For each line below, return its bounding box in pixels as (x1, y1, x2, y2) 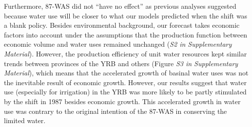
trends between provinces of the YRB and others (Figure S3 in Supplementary (4, 58, 238, 68)
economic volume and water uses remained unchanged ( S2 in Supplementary (4, 39, 232, 49)
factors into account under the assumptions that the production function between (4, 29, 248, 39)
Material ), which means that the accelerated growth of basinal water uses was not (4, 68, 249, 78)
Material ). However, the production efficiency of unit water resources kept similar (4, 48, 247, 58)
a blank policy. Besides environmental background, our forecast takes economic (4, 20, 240, 30)
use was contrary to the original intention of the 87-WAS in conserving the (4, 106, 227, 116)
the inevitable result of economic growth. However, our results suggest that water (4, 77, 247, 87)
